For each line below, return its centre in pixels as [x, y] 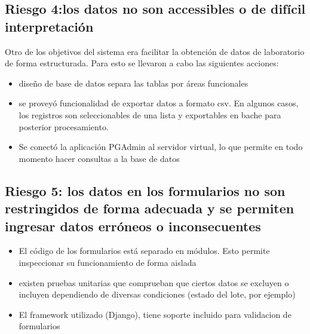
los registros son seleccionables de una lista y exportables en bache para [150, 114]
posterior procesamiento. [64, 126]
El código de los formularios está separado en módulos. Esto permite [144, 251]
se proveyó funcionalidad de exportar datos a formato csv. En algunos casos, [159, 103]
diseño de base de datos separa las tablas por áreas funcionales [133, 83]
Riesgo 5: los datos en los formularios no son [145, 190]
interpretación [49, 26]
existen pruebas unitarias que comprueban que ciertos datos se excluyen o [154, 282]
